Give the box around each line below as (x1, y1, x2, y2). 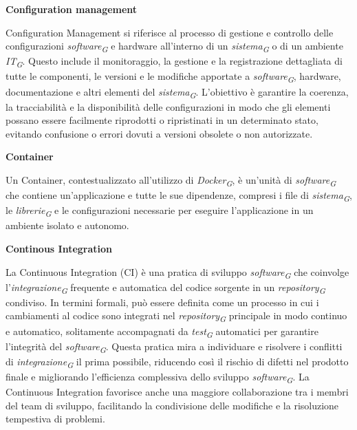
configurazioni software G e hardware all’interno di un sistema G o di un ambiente (6, 39, 343, 54)
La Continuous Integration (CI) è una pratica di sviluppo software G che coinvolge (6, 264, 349, 281)
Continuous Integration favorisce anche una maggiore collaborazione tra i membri (6, 385, 349, 399)
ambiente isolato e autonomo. (6, 218, 129, 233)
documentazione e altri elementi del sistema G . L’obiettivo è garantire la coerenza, (6, 84, 349, 100)
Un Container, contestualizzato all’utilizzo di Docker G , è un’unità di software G (6, 173, 336, 189)
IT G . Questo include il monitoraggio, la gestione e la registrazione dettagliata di (6, 54, 343, 70)
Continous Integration (6, 241, 113, 256)
